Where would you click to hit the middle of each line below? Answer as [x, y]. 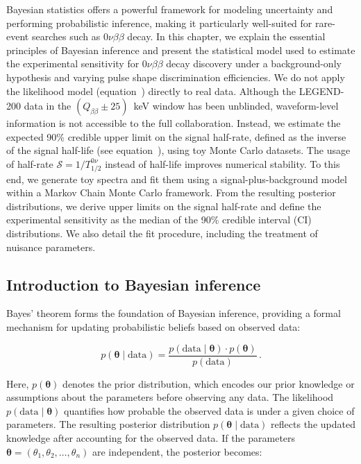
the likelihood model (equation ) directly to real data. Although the [151, 91]
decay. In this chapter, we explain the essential [226, 36]
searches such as [66, 36]
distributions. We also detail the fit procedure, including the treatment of [162, 233]
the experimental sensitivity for [73, 63]
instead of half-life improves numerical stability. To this [223, 163]
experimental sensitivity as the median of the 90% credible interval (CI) [159, 220]
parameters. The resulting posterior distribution [108, 424]
